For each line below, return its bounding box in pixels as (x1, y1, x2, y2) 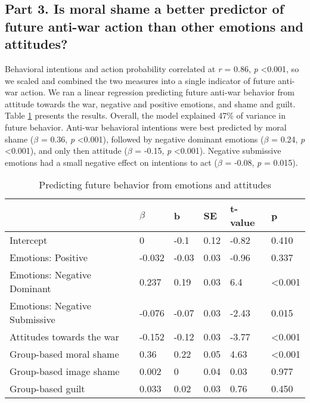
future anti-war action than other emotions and (5, 17, 303, 35)
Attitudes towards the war (10, 330, 119, 344)
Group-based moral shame (10, 347, 119, 361)
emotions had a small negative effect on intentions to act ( (5, 156, 218, 168)
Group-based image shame (10, 364, 120, 379)
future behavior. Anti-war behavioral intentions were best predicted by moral (5, 120, 287, 133)
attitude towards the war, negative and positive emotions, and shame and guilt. (5, 97, 296, 110)
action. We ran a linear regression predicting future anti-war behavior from (20, 86, 294, 98)
